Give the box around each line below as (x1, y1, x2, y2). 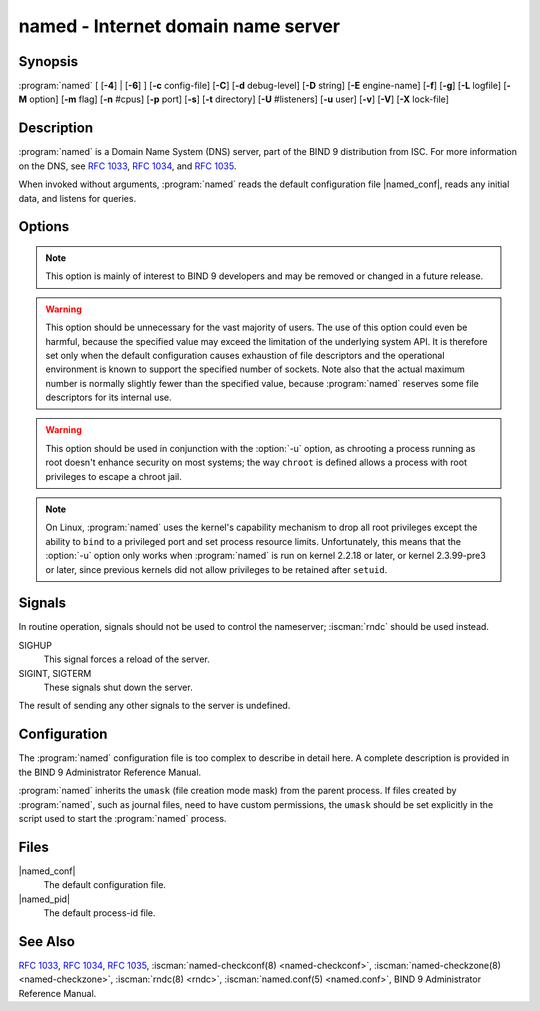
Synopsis (18, 53, 79, 70)
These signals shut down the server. (43, 681, 194, 694)
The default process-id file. (43, 906, 156, 919)
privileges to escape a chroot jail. (45, 470, 182, 482)
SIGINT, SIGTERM (18, 667, 92, 679)
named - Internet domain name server (18, 15, 340, 37)
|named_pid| (18, 893, 70, 905)
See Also (18, 933, 75, 950)
